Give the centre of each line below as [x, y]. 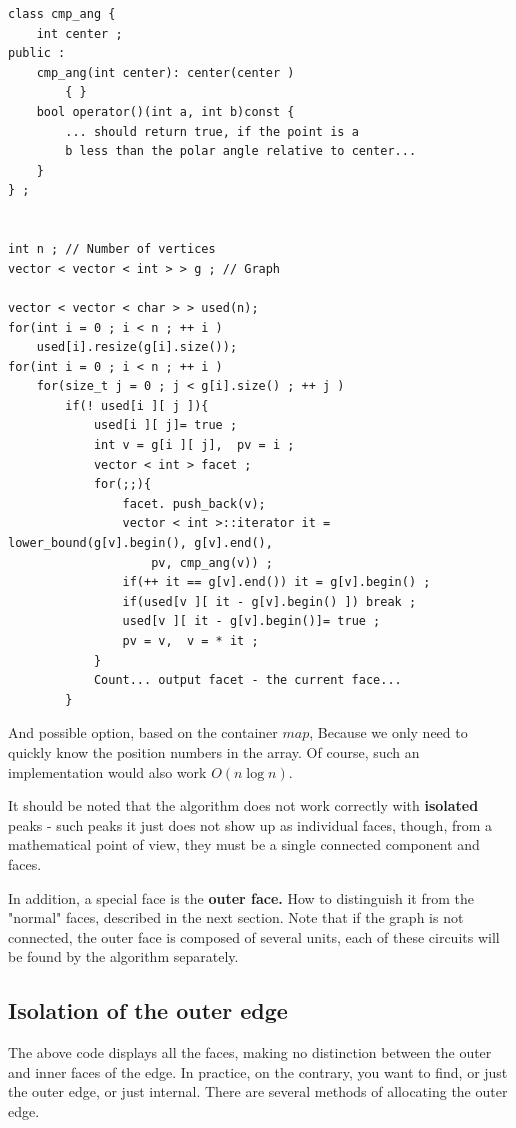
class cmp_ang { [62, 14]
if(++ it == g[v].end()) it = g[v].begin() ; [276, 582]
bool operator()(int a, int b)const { [165, 111]
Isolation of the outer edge [148, 1010]
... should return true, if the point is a [212, 131]
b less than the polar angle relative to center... [241, 151]
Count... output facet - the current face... [247, 680]
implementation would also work [107, 771]
